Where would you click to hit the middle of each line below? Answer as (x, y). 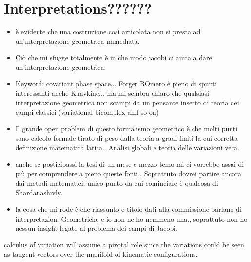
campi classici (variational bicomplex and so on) (87, 112)
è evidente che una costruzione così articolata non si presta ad (108, 31)
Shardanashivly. (39, 192)
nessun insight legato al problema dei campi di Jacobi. (96, 228)
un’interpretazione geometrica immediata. (77, 41)
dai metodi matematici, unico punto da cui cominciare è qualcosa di (117, 183)
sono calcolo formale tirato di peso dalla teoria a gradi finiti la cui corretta (126, 138)
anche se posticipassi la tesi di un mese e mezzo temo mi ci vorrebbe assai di (130, 164)
